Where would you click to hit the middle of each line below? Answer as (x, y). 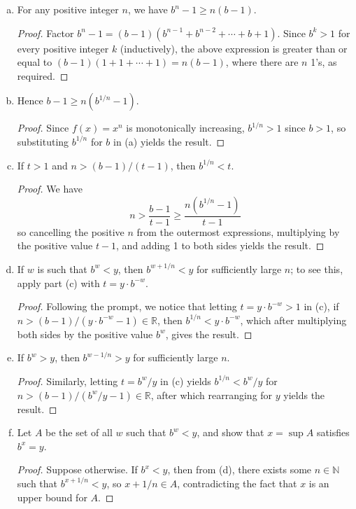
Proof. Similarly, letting (67, 381)
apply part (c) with (58, 283)
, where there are (262, 62)
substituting (43, 141)
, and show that (230, 432)
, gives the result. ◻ (209, 334)
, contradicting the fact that (237, 483)
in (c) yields (186, 381)
